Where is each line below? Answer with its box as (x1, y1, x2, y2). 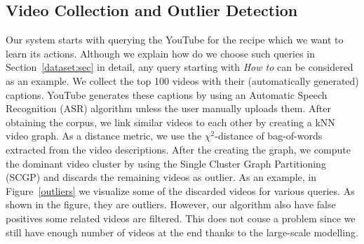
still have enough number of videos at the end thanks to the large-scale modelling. (6, 224, 358, 239)
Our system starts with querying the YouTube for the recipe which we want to (6, 32, 344, 47)
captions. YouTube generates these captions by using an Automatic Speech (6, 87, 328, 102)
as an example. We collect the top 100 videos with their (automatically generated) (6, 73, 359, 88)
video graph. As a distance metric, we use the (6, 128, 202, 143)
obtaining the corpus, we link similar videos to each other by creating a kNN (6, 114, 335, 129)
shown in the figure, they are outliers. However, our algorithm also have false (6, 197, 336, 212)
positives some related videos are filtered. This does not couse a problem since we (6, 210, 356, 225)
